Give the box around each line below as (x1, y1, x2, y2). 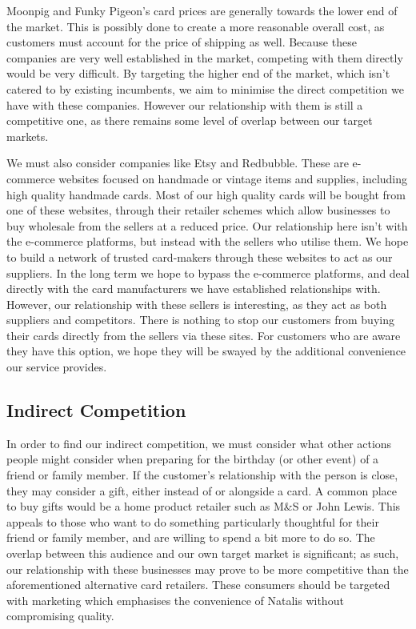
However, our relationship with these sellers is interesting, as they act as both (6, 295, 387, 312)
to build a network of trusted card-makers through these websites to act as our (6, 248, 393, 265)
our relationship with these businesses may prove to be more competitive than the (6, 560, 409, 577)
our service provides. (6, 359, 107, 375)
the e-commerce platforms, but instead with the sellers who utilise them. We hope (6, 233, 409, 250)
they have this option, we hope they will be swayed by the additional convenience (6, 343, 406, 359)
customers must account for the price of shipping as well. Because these (6, 34, 357, 50)
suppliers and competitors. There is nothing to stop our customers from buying (6, 311, 394, 328)
